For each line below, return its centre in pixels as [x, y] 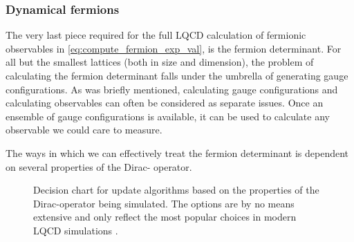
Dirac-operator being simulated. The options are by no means [164, 203]
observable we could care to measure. [84, 130]
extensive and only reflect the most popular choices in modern [165, 217]
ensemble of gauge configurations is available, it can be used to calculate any [168, 116]
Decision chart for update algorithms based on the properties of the [176, 190]
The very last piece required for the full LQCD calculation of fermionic [156, 35]
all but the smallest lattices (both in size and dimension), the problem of [160, 62]
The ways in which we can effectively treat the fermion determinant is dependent [177, 152]
